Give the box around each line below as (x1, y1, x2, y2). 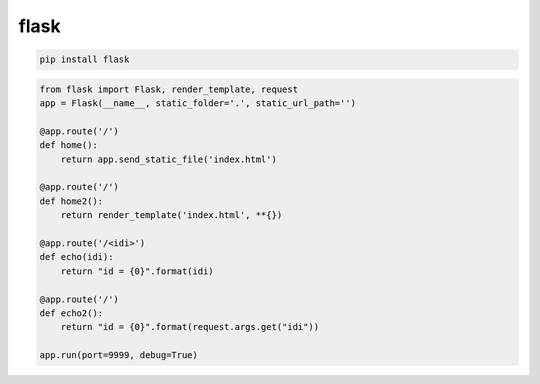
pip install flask (39, 54, 130, 65)
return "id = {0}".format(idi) (60, 265, 214, 277)
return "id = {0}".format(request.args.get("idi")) (60, 321, 320, 333)
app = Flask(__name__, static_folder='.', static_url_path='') (39, 98, 357, 109)
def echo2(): (39, 307, 104, 319)
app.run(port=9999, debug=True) (39, 350, 199, 361)
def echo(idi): (39, 251, 114, 263)
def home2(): (39, 195, 104, 207)
